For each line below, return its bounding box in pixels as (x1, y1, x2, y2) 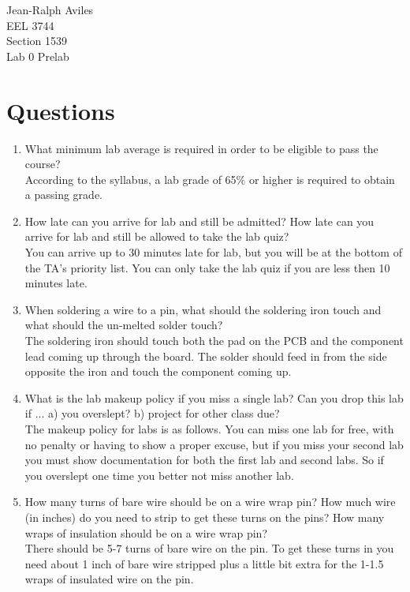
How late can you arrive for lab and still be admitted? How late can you (24, 212, 375, 229)
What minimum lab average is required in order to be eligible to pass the (24, 140, 378, 156)
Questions (6, 94, 115, 126)
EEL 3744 (6, 17, 54, 33)
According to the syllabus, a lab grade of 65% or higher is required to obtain (24, 170, 395, 187)
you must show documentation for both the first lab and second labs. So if (24, 451, 384, 468)
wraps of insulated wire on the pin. (24, 571, 194, 587)
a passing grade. (24, 186, 102, 203)
